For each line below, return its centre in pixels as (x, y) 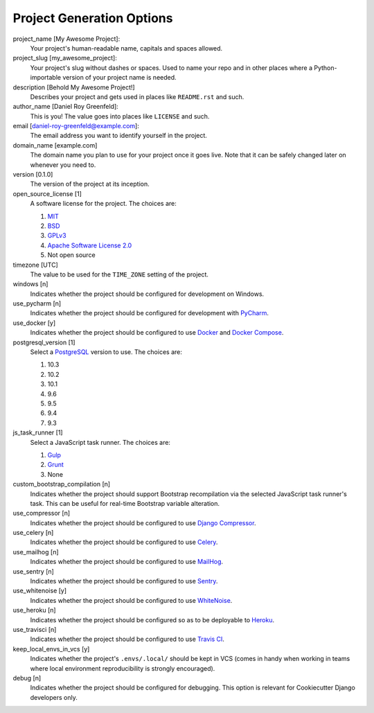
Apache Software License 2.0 (90, 245)
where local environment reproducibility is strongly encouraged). (123, 668)
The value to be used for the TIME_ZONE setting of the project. (119, 274)
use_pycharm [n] (37, 303)
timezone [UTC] (35, 265)
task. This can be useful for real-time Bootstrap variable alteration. (125, 503)
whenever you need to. (63, 165)
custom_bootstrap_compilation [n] (62, 484)
